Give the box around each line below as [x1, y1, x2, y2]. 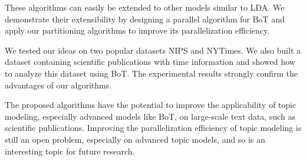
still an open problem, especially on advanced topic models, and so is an [5, 133, 265, 145]
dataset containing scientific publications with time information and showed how [5, 55, 295, 68]
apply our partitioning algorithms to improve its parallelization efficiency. [5, 24, 270, 37]
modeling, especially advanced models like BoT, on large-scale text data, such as [5, 110, 295, 122]
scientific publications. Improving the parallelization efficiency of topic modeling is [5, 121, 302, 134]
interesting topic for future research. [5, 144, 135, 157]
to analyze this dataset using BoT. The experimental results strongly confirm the [5, 67, 298, 79]
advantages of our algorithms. [5, 78, 112, 91]
